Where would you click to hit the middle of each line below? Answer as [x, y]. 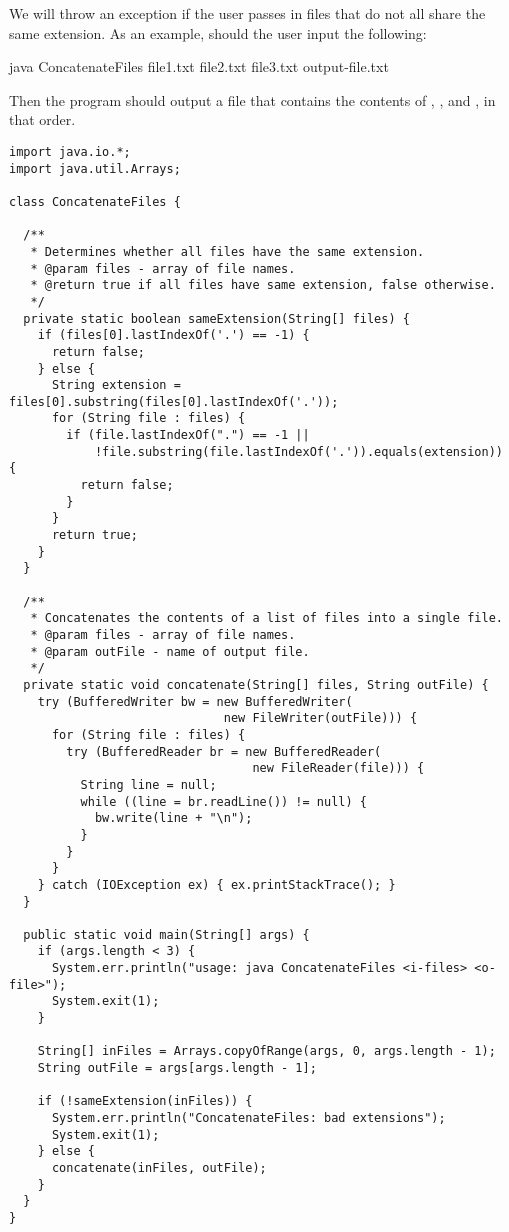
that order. [42, 119]
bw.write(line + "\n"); [173, 818]
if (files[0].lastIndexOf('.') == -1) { [173, 335]
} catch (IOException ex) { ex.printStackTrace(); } [216, 884]
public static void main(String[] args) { [166, 934]
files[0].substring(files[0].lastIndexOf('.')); [174, 401]
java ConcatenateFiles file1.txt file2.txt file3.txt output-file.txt [199, 66]
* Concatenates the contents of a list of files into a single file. [266, 618]
